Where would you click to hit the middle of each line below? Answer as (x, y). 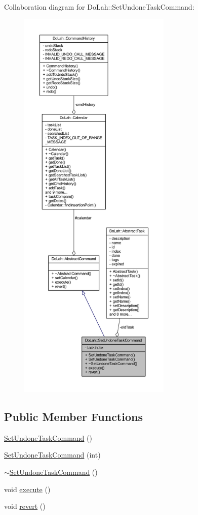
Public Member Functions (73, 416)
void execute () (27, 489)
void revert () (25, 506)
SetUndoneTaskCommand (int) (52, 455)
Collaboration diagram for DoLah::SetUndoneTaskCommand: (99, 7)
